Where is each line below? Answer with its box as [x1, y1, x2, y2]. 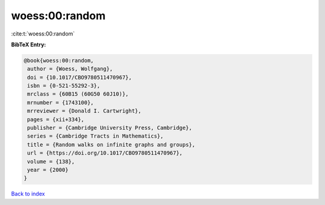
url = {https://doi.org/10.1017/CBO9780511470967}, [27, 150, 183, 156]
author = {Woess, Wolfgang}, [27, 66, 113, 72]
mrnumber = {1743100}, [27, 99, 94, 106]
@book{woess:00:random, [23, 57, 94, 64]
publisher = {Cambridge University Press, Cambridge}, [27, 124, 193, 132]
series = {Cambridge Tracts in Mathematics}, [27, 133, 164, 139]
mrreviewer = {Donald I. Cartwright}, [27, 108, 141, 114]
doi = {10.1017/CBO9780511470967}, [27, 74, 132, 81]
